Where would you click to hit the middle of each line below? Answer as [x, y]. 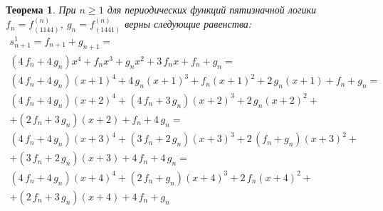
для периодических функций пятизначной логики [212, 9]
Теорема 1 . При [41, 9]
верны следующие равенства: [188, 24]
